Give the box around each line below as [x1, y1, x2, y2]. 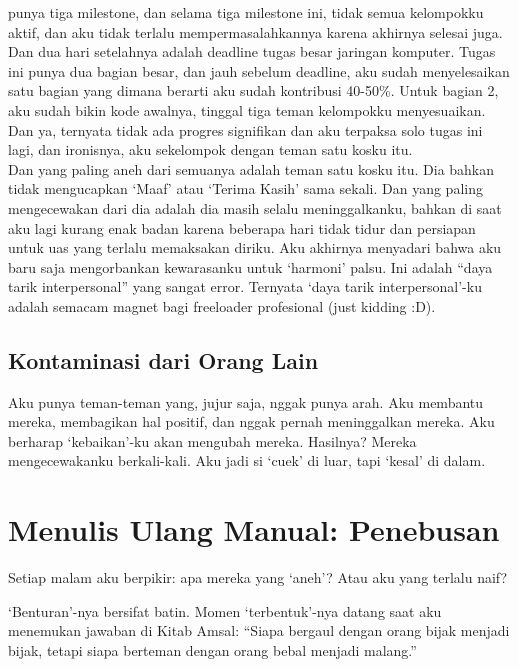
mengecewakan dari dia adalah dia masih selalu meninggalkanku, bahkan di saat [8, 197, 502, 218]
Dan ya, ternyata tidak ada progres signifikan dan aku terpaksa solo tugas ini [8, 119, 483, 140]
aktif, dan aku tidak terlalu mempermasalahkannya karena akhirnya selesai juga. [8, 21, 503, 42]
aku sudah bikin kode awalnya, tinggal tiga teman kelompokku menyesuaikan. [8, 99, 486, 120]
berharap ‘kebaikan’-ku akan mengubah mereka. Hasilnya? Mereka [8, 430, 417, 451]
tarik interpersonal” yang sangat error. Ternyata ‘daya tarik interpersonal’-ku [8, 276, 482, 297]
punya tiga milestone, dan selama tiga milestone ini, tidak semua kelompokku [8, 2, 484, 22]
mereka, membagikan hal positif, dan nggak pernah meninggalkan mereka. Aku [8, 411, 495, 432]
